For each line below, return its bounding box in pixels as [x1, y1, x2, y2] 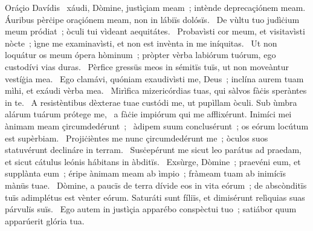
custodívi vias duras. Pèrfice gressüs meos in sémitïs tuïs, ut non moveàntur [5, 60, 289, 73]
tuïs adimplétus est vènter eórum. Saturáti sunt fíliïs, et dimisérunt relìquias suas [5, 190, 305, 203]
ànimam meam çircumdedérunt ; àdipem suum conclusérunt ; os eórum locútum [5, 119, 309, 132]
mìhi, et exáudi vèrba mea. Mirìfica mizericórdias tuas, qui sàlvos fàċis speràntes [5, 84, 307, 97]
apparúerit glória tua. [5, 214, 85, 227]
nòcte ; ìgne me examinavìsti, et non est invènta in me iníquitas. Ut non [5, 36, 277, 49]
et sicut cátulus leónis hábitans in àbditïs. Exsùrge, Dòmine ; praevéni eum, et [5, 155, 301, 168]
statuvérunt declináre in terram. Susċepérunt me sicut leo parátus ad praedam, [5, 143, 302, 156]
